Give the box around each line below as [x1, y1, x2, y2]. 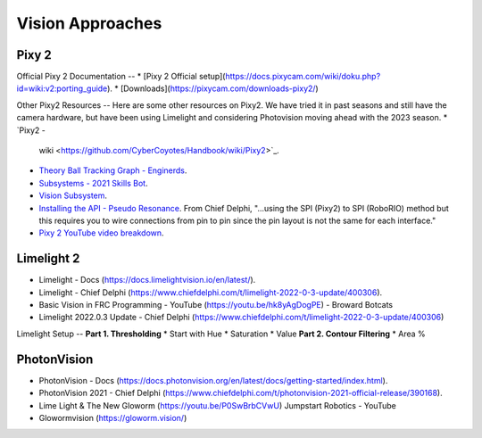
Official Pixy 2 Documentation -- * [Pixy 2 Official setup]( [16, 71, 226, 82]
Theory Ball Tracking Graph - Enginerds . [38, 165, 187, 176]
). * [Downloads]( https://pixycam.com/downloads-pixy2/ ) [107, 83, 319, 94]
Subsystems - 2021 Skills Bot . [38, 178, 148, 188]
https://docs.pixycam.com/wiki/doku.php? [224, 71, 381, 82]
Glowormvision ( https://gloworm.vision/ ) [38, 412, 187, 423]
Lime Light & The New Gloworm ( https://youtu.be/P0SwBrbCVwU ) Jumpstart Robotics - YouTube [38, 400, 396, 410]
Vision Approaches [16, 13, 162, 33]
